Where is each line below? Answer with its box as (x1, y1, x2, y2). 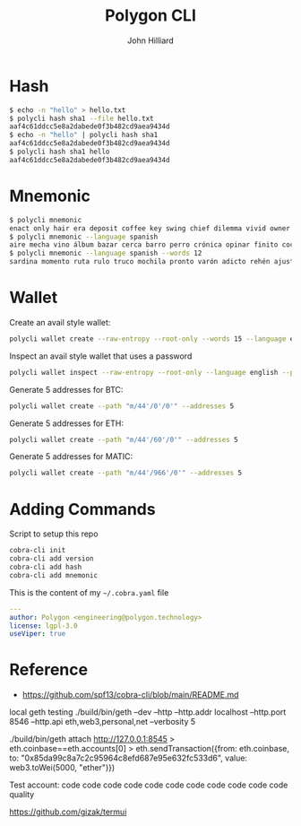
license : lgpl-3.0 (9, 621, 78, 630)
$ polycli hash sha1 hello (9, 147, 110, 157)
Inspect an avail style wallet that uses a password (9, 351, 193, 361)
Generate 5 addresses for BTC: (9, 384, 124, 395)
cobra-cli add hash (9, 562, 82, 571)
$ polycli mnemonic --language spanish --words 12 (9, 248, 202, 258)
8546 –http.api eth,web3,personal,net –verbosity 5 (9, 717, 196, 727)
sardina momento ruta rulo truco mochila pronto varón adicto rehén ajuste (9, 257, 298, 266)
